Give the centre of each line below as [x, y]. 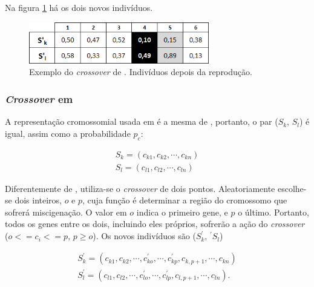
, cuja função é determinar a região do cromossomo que [185, 200]
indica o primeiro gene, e [182, 212]
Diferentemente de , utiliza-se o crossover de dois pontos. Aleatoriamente [140, 188]
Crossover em [39, 98]
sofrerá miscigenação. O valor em [66, 212]
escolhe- [292, 188]
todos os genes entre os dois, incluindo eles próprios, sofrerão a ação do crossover [155, 224]
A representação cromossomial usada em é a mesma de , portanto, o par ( [142, 121]
